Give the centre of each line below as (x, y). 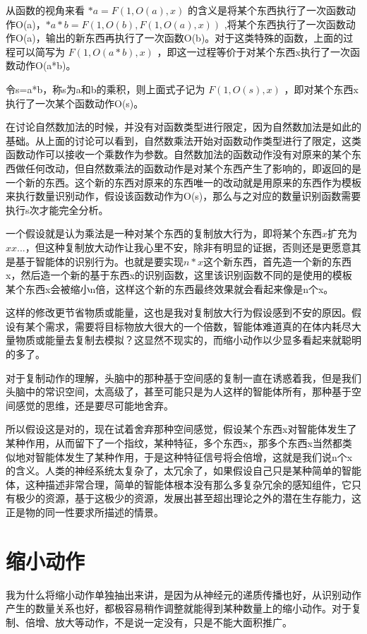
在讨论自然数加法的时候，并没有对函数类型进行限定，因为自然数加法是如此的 (183, 127)
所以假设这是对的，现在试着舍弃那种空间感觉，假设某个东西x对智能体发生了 (181, 429)
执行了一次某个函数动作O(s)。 (75, 103)
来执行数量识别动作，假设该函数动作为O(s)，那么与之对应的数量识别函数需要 (183, 196)
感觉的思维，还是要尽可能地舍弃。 (94, 405)
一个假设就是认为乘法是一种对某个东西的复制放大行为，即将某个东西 (164, 233)
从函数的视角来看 (45, 10)
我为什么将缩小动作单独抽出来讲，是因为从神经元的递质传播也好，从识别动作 (183, 594)
